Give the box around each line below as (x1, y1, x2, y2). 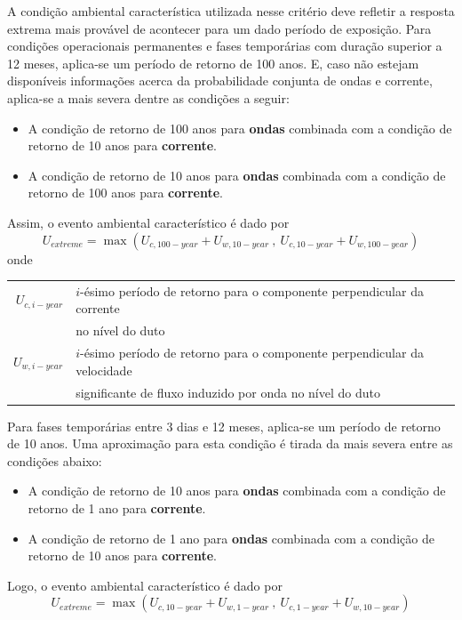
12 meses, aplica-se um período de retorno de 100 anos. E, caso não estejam (7, 53, 419, 72)
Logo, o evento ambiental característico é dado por (7, 576, 283, 594)
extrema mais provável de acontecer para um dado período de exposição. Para (7, 19, 432, 37)
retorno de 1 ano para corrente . (28, 499, 206, 518)
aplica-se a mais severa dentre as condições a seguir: (7, 88, 290, 107)
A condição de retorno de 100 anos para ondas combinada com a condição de (28, 118, 452, 137)
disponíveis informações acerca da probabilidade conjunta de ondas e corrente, (7, 71, 433, 90)
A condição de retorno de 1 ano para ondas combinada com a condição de (28, 528, 434, 547)
